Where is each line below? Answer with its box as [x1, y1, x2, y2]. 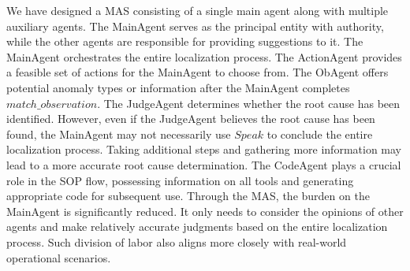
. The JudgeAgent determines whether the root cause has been [97, 95, 401, 111]
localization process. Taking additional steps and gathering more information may [6, 141, 402, 158]
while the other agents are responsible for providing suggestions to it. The [6, 33, 363, 50]
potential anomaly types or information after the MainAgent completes [6, 79, 350, 95]
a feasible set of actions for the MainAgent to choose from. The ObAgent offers [6, 64, 389, 80]
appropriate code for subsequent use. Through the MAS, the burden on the [6, 187, 370, 204]
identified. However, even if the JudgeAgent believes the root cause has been [6, 110, 375, 127]
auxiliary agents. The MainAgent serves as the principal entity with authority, [6, 17, 384, 34]
